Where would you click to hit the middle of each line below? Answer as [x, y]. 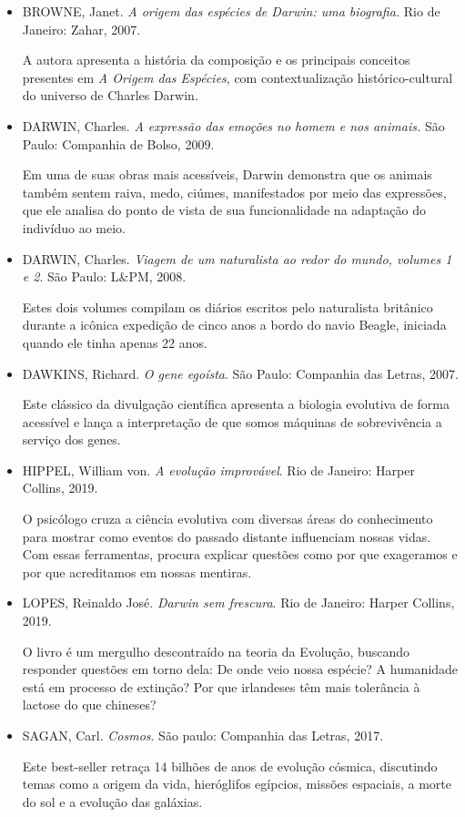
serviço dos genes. [71, 439]
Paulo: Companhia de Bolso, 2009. [118, 143]
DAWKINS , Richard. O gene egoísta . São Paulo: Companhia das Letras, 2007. [240, 373]
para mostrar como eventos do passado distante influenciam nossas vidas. [227, 536]
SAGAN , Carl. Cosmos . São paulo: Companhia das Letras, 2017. [203, 735]
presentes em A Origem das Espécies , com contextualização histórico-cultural [238, 77]
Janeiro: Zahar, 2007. [81, 29]
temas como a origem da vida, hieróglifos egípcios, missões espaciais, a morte [237, 784]
